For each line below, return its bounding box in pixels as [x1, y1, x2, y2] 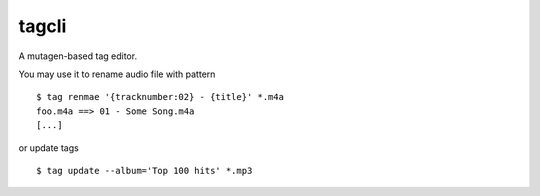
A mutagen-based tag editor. [18, 50, 138, 62]
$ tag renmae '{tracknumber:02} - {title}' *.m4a [36, 91, 285, 103]
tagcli [18, 15, 67, 37]
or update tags [18, 141, 79, 154]
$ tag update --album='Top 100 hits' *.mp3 [36, 165, 253, 176]
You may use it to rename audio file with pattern [18, 68, 216, 80]
